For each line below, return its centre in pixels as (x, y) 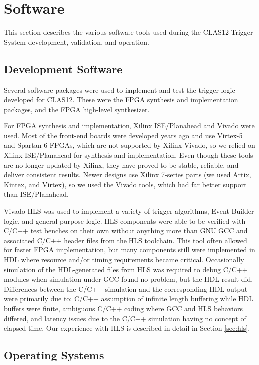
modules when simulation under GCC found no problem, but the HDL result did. (129, 279)
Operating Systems (54, 355)
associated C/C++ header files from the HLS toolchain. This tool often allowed (126, 240)
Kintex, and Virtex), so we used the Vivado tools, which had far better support (125, 184)
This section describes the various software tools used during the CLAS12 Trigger (129, 32)
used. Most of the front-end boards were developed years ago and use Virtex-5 (123, 135)
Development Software (63, 68)
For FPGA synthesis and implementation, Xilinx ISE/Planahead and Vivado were (129, 126)
